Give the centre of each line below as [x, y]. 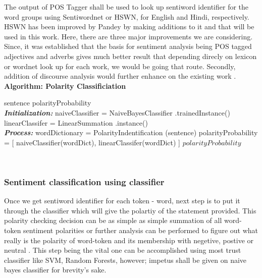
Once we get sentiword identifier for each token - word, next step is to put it [122, 201]
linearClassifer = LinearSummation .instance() [76, 122]
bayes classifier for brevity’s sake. [55, 270]
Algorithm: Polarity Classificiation [65, 86]
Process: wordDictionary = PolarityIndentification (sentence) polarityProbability [131, 132]
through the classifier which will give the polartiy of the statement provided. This [130, 210]
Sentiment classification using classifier [84, 181]
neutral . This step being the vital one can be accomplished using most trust [123, 250]
